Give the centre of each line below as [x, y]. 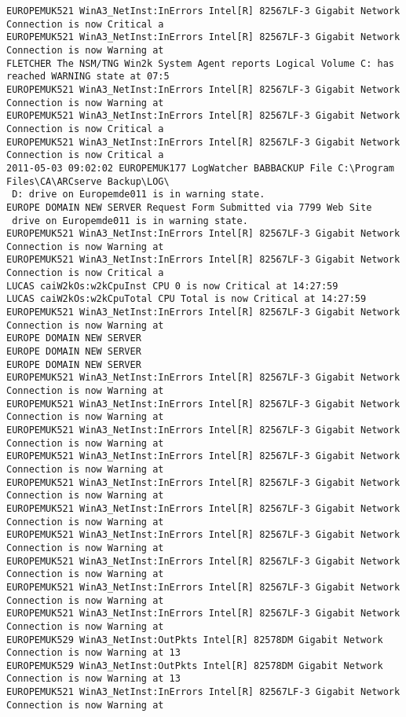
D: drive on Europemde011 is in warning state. [139, 195]
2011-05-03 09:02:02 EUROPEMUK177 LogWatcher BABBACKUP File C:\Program [200, 168]
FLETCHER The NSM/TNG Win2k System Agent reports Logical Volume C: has [200, 63]
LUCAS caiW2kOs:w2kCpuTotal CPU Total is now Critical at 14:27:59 [187, 299]
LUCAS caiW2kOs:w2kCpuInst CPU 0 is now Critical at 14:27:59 [172, 286]
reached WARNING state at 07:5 [88, 77]
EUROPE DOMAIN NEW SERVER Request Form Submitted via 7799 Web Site [189, 207]
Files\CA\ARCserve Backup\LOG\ [88, 181]
